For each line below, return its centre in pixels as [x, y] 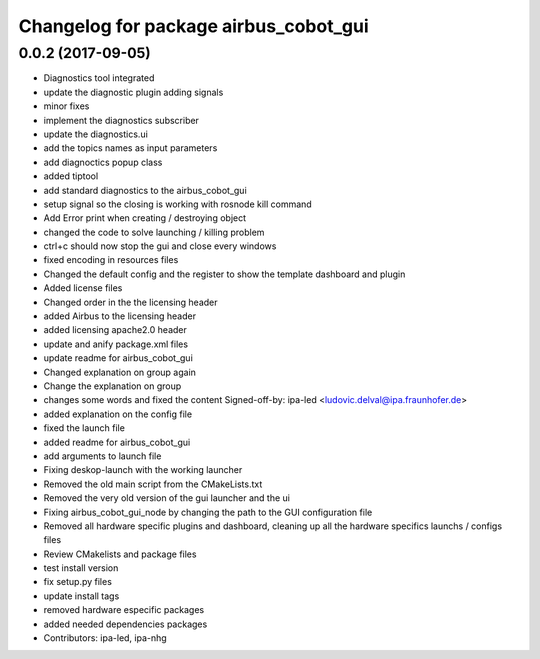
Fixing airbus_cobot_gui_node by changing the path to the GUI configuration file [208, 512]
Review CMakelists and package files [120, 554]
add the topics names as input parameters [130, 148]
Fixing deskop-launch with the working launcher [143, 470]
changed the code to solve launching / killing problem [154, 232]
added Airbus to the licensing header [120, 316]
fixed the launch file [84, 428]
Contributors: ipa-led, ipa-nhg [105, 638]
